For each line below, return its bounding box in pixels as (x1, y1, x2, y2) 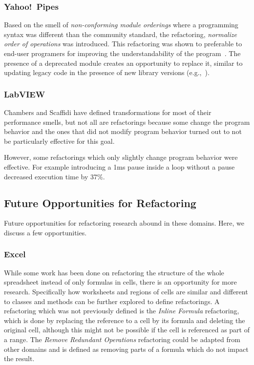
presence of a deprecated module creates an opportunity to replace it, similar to (4, 58, 243, 68)
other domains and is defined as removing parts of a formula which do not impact (4, 344, 249, 354)
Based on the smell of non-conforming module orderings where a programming (4, 19, 238, 30)
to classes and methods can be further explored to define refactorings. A (4, 296, 220, 306)
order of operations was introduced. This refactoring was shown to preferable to (4, 38, 242, 49)
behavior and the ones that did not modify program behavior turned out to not (4, 126, 242, 136)
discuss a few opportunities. (4, 227, 87, 237)
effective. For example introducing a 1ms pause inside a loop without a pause (4, 161, 235, 172)
